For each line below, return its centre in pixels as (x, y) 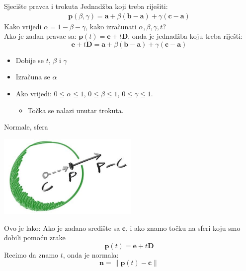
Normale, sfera (26, 127)
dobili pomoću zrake (35, 237)
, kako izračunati (111, 26)
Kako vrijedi (23, 26)
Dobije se (30, 60)
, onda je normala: (91, 254)
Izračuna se (33, 77)
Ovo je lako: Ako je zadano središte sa (62, 228)
